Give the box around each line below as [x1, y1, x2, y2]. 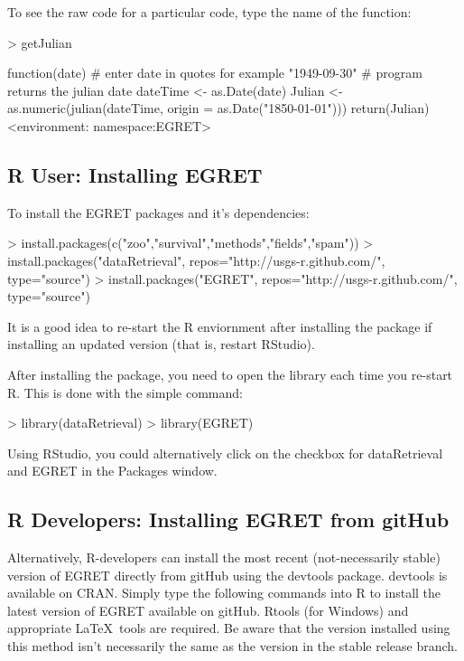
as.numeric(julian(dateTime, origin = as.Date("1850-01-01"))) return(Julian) [7, 99, 430, 118]
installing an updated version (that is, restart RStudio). [7, 335, 315, 354]
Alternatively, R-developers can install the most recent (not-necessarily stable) [7, 548, 441, 567]
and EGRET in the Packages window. [7, 461, 218, 480]
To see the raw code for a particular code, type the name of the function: [7, 3, 412, 21]
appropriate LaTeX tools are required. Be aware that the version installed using [7, 619, 450, 637]
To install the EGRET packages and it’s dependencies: [7, 203, 310, 222]
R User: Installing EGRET [7, 160, 263, 188]
